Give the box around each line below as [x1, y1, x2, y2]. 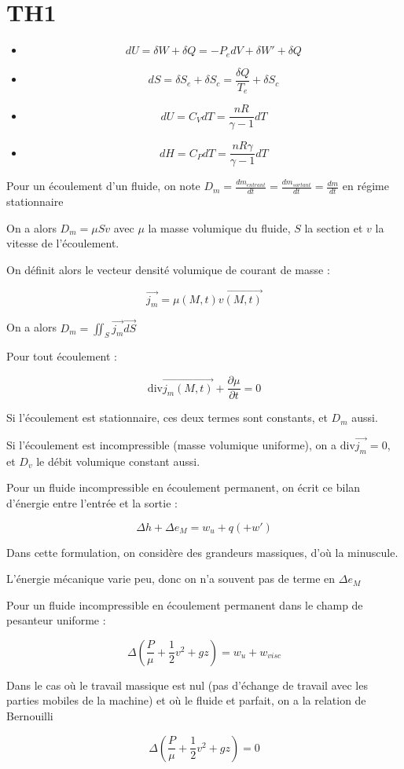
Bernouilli [6, 708, 53, 724]
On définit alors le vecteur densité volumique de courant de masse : [6, 261, 330, 277]
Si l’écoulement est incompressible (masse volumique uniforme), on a [6, 436, 337, 452]
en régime [342, 178, 389, 194]
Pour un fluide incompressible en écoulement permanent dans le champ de [6, 596, 363, 613]
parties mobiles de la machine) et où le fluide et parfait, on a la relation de [6, 692, 366, 709]
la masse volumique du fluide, [148, 219, 291, 236]
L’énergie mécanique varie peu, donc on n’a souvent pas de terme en [6, 570, 336, 587]
